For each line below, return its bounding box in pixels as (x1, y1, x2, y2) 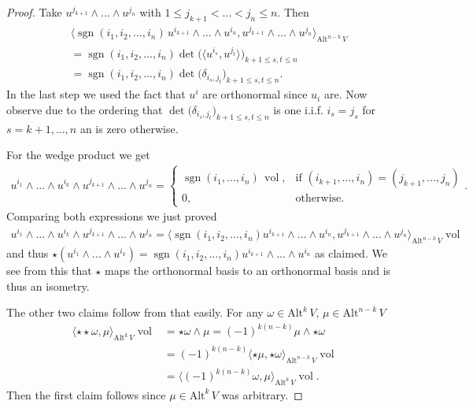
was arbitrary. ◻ (221, 386, 303, 402)
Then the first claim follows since (6, 386, 166, 402)
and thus (6, 245, 49, 261)
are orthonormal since (202, 86, 308, 102)
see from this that (6, 262, 92, 279)
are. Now (323, 86, 368, 102)
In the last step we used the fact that (6, 86, 186, 102)
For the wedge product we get (6, 147, 150, 163)
